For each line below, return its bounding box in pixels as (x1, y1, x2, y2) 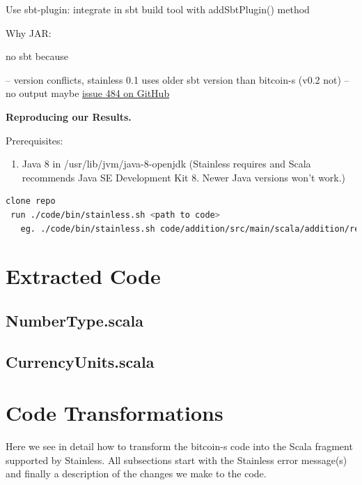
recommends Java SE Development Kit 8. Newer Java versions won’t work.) (22, 170, 346, 184)
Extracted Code (6, 262, 161, 290)
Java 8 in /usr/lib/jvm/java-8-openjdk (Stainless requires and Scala (22, 156, 311, 171)
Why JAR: (6, 25, 52, 40)
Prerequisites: (6, 133, 63, 147)
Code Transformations (6, 398, 223, 427)
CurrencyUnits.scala (6, 350, 155, 372)
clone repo (6, 196, 56, 207)
